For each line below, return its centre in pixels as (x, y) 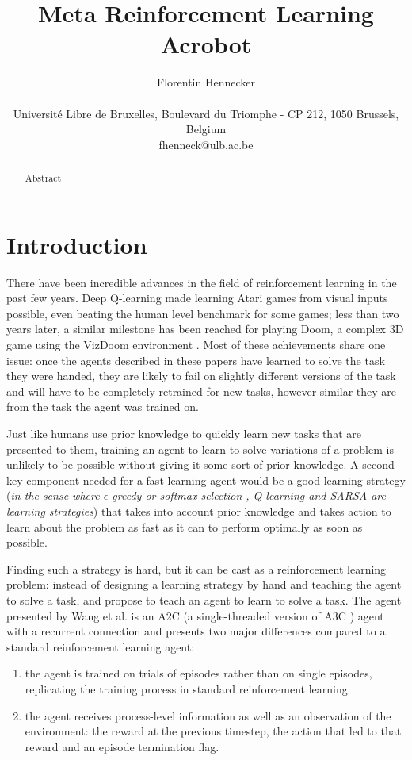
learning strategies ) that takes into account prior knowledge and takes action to (199, 511)
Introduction (77, 244)
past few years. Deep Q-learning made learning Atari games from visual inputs (197, 298)
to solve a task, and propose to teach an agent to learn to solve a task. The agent (204, 599)
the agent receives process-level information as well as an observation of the (208, 715)
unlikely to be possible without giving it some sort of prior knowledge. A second (200, 464)
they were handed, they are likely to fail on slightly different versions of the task (201, 376)
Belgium (206, 129)
